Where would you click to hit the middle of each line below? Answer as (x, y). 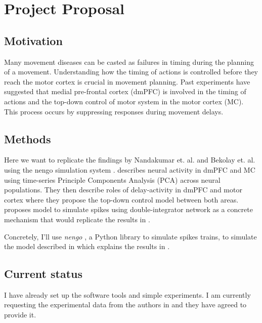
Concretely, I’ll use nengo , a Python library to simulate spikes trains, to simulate (130, 236)
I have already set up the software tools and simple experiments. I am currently (127, 294)
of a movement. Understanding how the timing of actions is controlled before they (131, 72)
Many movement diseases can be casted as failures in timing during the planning (129, 62)
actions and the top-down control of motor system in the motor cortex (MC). (124, 101)
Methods (28, 138)
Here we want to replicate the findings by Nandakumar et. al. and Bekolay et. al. (130, 160)
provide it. (20, 315)
